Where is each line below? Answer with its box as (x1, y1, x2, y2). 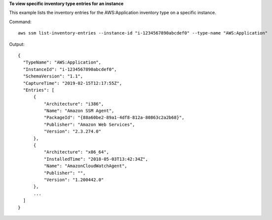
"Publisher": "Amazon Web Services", (43, 121, 135, 127)
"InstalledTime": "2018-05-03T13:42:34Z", (43, 156, 148, 162)
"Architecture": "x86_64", (43, 149, 110, 155)
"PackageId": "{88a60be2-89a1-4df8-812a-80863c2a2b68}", (43, 115, 185, 120)
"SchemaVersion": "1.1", (23, 73, 83, 79)
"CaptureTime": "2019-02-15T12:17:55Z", (23, 80, 122, 86)
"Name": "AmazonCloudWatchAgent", (43, 163, 128, 169)
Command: (9, 19, 32, 25)
